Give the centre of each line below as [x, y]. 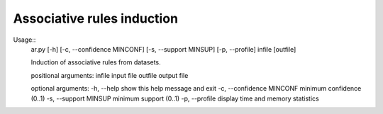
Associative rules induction [96, 18]
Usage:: [24, 40]
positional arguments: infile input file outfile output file [110, 75]
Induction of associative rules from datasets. [96, 62]
